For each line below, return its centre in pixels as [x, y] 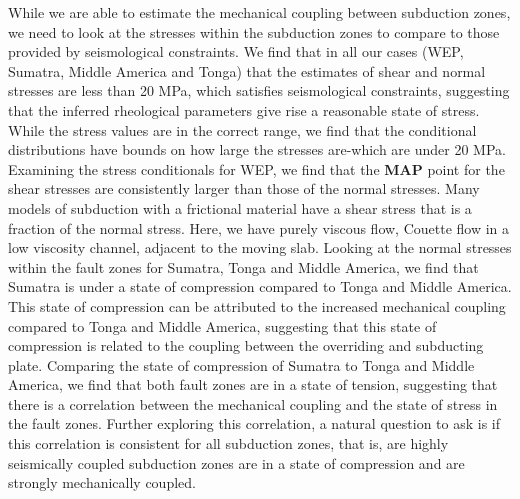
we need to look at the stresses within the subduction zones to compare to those [254, 31]
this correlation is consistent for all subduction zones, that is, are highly [228, 443]
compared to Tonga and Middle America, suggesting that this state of [222, 325]
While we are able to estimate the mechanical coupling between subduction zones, [259, 12]
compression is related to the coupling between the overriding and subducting [246, 345]
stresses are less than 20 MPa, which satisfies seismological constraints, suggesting [259, 90]
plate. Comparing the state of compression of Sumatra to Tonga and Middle [241, 364]
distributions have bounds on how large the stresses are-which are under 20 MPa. [257, 149]
